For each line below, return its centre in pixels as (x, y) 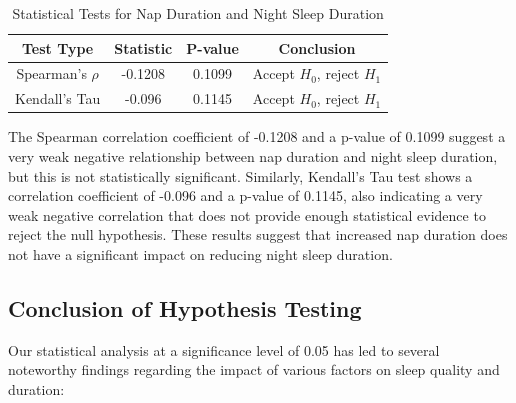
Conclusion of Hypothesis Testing (185, 307)
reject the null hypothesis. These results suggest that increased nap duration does (258, 234)
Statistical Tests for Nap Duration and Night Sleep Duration (198, 13)
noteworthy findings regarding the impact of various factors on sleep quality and (254, 369)
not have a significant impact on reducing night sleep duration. (200, 253)
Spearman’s (51, 73)
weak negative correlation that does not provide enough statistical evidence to (247, 214)
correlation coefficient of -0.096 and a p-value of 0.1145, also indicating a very (245, 195)
